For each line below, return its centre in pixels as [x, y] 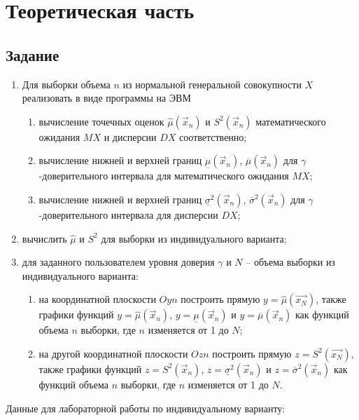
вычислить [44, 238]
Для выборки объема [66, 84]
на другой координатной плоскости [113, 353]
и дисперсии [130, 136]
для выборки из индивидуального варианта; [194, 238]
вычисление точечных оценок [101, 121]
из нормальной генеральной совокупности [212, 84]
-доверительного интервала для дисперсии [128, 214]
